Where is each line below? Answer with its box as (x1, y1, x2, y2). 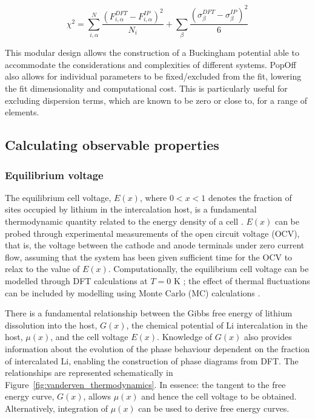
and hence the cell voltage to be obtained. (141, 390, 297, 403)
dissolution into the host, (5, 318, 98, 331)
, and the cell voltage (50, 330, 128, 343)
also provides (244, 330, 292, 343)
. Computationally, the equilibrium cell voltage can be (108, 262, 309, 275)
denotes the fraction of (208, 191, 292, 203)
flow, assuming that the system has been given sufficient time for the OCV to (5, 250, 293, 263)
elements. (5, 106, 39, 118)
